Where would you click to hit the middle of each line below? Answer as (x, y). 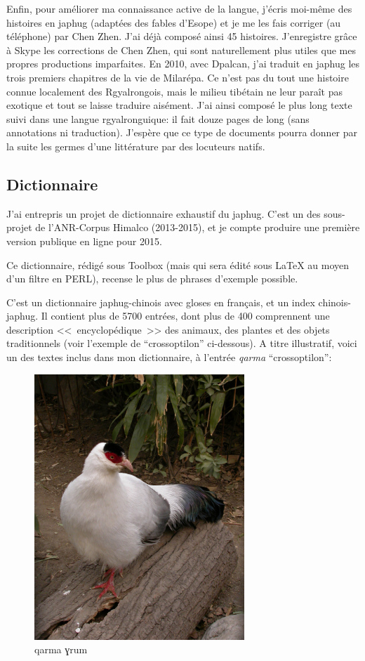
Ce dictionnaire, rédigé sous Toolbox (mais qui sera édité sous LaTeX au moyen (178, 264)
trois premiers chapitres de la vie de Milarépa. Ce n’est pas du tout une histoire (178, 77)
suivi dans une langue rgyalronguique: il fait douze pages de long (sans (158, 118)
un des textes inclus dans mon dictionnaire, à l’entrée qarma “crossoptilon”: (169, 357)
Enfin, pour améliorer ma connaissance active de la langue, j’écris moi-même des (179, 8)
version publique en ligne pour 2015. (84, 241)
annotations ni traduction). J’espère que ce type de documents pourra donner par (182, 132)
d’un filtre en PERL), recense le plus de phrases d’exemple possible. (152, 279)
